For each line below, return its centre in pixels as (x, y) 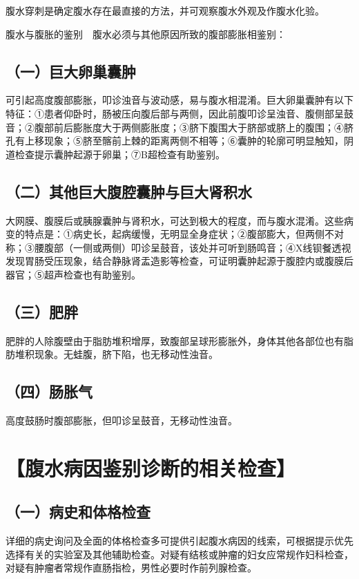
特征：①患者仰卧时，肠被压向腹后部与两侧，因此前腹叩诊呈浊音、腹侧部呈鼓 (179, 113)
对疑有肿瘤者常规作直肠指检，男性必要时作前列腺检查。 (131, 568)
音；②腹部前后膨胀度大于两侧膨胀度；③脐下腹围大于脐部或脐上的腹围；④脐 (179, 127)
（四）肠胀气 (49, 391)
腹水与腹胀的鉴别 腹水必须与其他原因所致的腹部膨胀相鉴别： (146, 34)
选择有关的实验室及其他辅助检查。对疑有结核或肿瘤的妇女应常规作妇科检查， (179, 554)
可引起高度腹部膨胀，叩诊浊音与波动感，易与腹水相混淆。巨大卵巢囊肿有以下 (179, 100)
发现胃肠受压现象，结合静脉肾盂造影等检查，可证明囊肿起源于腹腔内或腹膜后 (179, 261)
